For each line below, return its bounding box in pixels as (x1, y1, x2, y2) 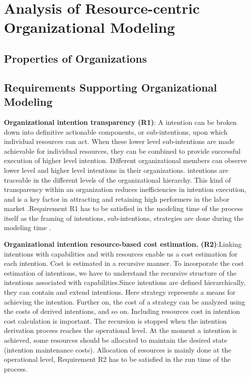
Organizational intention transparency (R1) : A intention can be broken (4, 117, 237, 127)
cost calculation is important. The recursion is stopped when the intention (4, 315, 227, 326)
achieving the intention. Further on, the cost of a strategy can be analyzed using (4, 296, 246, 306)
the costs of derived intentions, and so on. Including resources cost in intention (4, 306, 240, 316)
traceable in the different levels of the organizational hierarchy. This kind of (4, 174, 231, 185)
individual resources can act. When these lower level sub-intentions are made (4, 136, 235, 146)
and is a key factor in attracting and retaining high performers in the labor (4, 193, 229, 204)
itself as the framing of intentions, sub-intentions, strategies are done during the (4, 212, 244, 223)
